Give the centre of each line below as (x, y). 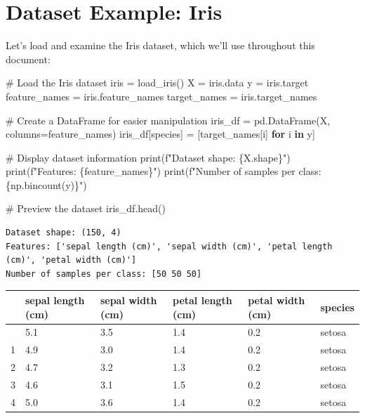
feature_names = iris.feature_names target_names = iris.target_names (161, 96)
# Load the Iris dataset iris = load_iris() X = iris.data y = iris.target (157, 83)
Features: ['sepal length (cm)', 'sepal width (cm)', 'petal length (169, 246)
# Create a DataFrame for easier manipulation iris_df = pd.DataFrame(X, (168, 120)
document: (28, 59)
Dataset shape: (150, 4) (64, 233)
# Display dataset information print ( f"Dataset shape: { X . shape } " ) (148, 157)
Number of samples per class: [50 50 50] (104, 274)
